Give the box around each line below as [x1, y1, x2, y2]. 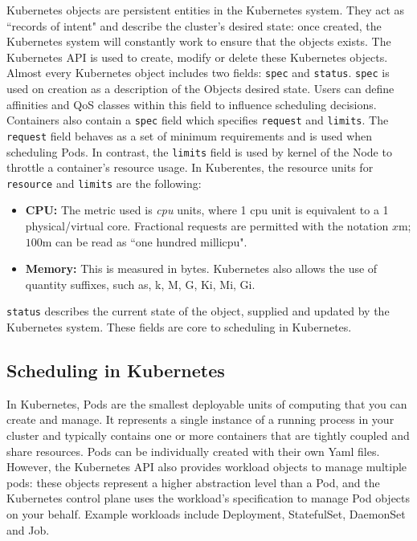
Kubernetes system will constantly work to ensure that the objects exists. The [6, 33, 391, 50]
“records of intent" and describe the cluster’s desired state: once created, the [6, 17, 382, 34]
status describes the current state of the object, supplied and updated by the [6, 303, 390, 319]
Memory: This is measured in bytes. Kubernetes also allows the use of [25, 260, 378, 277]
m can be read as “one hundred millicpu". [42, 233, 247, 250]
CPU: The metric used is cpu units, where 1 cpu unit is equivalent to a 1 [25, 201, 389, 218]
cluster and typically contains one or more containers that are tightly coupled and [6, 427, 410, 444]
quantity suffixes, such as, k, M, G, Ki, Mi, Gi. [25, 275, 256, 292]
